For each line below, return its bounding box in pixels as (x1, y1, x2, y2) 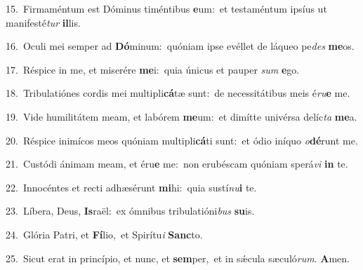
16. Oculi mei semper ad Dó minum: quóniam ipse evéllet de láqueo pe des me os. (6, 39, 355, 53)
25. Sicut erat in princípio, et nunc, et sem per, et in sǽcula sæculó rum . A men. (6, 250, 350, 265)
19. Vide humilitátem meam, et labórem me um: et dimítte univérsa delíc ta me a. (6, 109, 357, 123)
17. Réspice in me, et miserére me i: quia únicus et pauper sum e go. (6, 62, 300, 76)
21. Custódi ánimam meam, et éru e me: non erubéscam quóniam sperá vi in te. (6, 156, 348, 171)
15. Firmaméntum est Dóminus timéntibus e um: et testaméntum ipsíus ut (6, 1, 327, 15)
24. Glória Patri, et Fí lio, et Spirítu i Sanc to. (6, 227, 203, 241)
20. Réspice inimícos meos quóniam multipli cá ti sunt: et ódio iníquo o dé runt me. (6, 133, 358, 147)
